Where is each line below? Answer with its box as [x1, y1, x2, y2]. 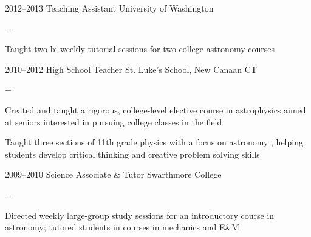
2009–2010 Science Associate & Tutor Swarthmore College [5, 168, 222, 181]
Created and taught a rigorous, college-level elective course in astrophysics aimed [5, 103, 306, 116]
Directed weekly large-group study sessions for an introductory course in [5, 209, 275, 221]
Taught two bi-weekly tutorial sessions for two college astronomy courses [5, 42, 275, 55]
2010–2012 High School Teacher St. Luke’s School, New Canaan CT [5, 62, 257, 75]
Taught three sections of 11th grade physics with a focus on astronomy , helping [5, 136, 303, 149]
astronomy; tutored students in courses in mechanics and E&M [5, 221, 240, 233]
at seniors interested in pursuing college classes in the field [5, 115, 222, 128]
